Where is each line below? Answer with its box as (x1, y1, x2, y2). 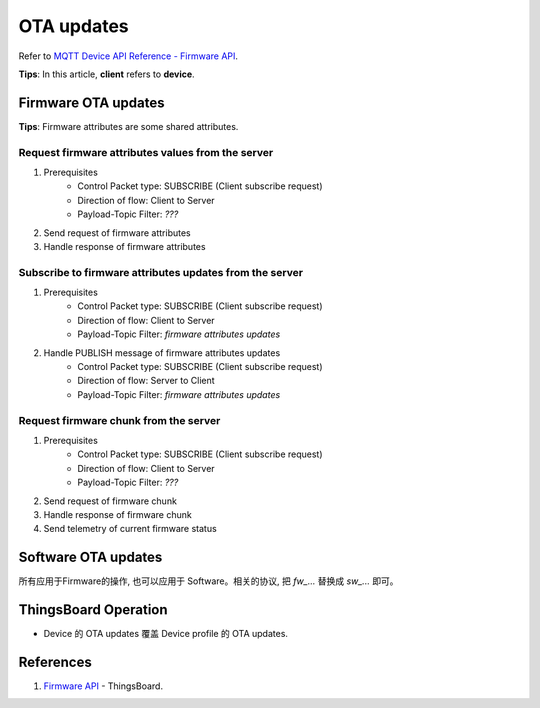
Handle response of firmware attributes (43, 240, 206, 252)
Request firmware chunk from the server (18, 413, 221, 427)
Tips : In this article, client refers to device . (18, 68, 195, 80)
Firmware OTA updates (18, 94, 165, 111)
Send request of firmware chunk (43, 495, 177, 507)
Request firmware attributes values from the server (18, 145, 274, 159)
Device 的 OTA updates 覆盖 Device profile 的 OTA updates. (43, 628, 289, 640)
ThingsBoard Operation (18, 601, 169, 619)
